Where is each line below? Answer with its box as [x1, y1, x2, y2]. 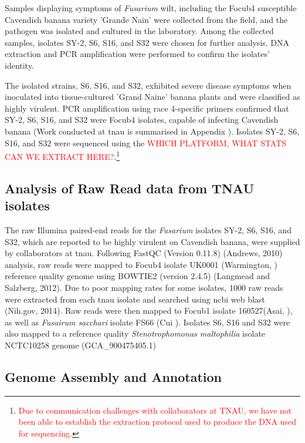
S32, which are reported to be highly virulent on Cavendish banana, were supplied [5, 235, 300, 247]
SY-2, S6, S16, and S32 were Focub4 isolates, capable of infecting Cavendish [5, 113, 279, 126]
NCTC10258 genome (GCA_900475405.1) [5, 338, 156, 351]
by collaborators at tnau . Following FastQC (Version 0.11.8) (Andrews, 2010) [5, 247, 283, 259]
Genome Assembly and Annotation [5, 367, 222, 385]
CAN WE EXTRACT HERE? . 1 [5, 149, 120, 162]
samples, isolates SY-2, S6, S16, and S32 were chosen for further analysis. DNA [5, 36, 290, 48]
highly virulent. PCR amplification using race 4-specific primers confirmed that [5, 102, 289, 114]
